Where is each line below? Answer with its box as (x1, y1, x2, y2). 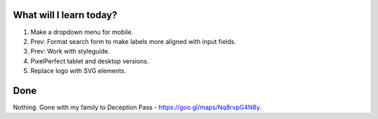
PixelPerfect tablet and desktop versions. (30, 56, 150, 65)
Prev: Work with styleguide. (30, 47, 110, 56)
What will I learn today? (13, 9, 118, 21)
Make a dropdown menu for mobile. (30, 28, 134, 36)
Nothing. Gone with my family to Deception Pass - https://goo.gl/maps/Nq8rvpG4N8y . (13, 103, 262, 111)
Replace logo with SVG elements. (30, 67, 127, 75)
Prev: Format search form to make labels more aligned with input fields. (30, 37, 237, 45)
